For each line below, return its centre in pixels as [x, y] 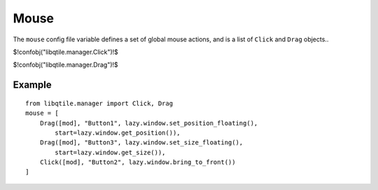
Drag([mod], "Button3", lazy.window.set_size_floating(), [141, 143]
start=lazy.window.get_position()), [118, 133]
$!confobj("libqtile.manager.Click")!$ [66, 52]
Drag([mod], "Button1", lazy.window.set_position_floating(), [149, 123]
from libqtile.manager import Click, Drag [99, 103]
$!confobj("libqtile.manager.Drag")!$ [65, 65]
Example [32, 85]
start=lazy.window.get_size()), [110, 152]
